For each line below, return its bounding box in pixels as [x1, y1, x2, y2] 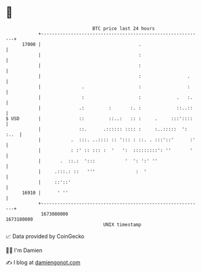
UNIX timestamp [103, 221, 142, 228]
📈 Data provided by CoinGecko [5, 233, 85, 240]
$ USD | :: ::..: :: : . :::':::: [5, 115, 193, 122]
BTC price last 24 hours [92, 25, 155, 32]
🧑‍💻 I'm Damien [5, 247, 43, 254]
